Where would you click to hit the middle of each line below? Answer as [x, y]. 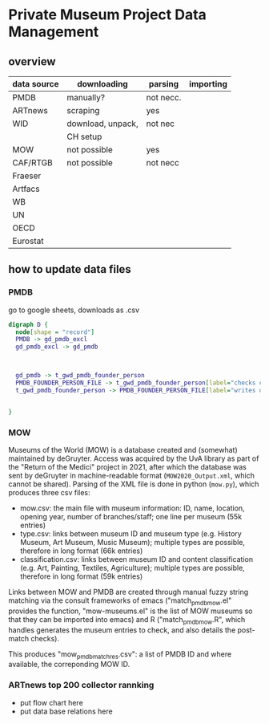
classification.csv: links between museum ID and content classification [137, 559]
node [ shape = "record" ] [55, 332]
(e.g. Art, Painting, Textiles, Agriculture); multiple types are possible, [132, 567]
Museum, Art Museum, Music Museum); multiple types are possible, [132, 542]
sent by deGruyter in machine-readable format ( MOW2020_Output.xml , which [131, 475]
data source [36, 84]
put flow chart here [52, 702]
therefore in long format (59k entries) [81, 576]
